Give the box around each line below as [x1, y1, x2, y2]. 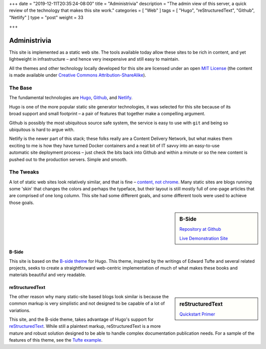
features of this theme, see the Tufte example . [9, 337, 103, 343]
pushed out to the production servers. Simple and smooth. [9, 156, 128, 162]
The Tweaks [9, 169, 39, 175]
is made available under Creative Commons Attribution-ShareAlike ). [9, 72, 146, 78]
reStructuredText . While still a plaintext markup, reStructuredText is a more [9, 323, 161, 329]
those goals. [9, 200, 34, 206]
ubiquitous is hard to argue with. [9, 126, 75, 133]
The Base [9, 84, 32, 91]
